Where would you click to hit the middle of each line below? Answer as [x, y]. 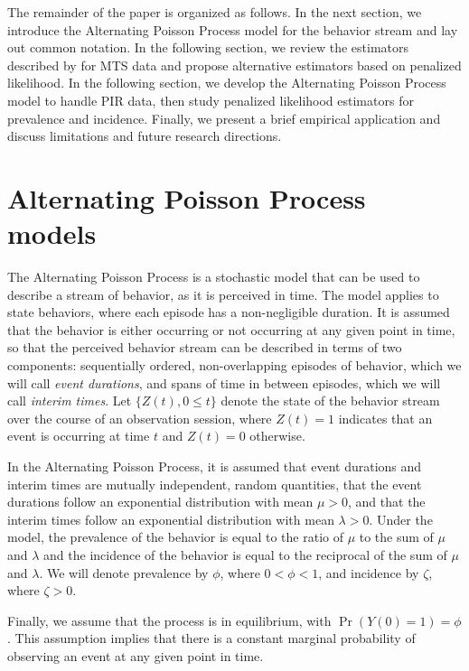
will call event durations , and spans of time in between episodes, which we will [224, 382]
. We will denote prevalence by [124, 572]
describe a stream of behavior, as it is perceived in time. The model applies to [223, 294]
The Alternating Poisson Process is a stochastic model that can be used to [214, 277]
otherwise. [277, 436]
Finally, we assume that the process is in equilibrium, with [169, 620]
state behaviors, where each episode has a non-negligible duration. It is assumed [229, 312]
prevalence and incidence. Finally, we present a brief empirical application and [224, 118]
